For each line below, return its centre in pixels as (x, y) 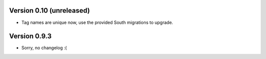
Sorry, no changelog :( (44, 48)
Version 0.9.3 (30, 36)
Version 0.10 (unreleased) (50, 10)
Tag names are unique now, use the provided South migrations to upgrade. (97, 22)
